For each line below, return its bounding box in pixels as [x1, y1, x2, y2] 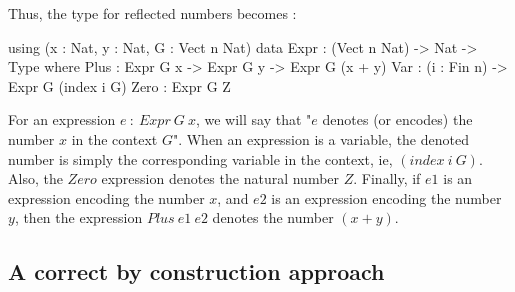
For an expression [8, 109, 116, 130]
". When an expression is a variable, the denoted [172, 128, 469, 149]
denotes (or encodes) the [322, 109, 473, 130]
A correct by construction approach [8, 256, 385, 287]
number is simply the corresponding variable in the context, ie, [8, 148, 393, 169]
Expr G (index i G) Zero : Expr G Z [8, 75, 231, 96]
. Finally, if [353, 168, 421, 189]
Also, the [8, 168, 63, 189]
